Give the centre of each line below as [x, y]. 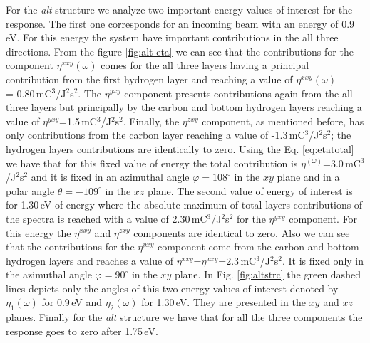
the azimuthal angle [49, 274]
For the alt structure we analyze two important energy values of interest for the [179, 9]
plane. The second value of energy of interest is [250, 190]
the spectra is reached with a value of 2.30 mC [107, 218]
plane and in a [308, 177]
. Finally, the [151, 121]
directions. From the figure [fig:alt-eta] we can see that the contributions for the [180, 51]
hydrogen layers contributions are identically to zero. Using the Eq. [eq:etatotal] [180, 148]
